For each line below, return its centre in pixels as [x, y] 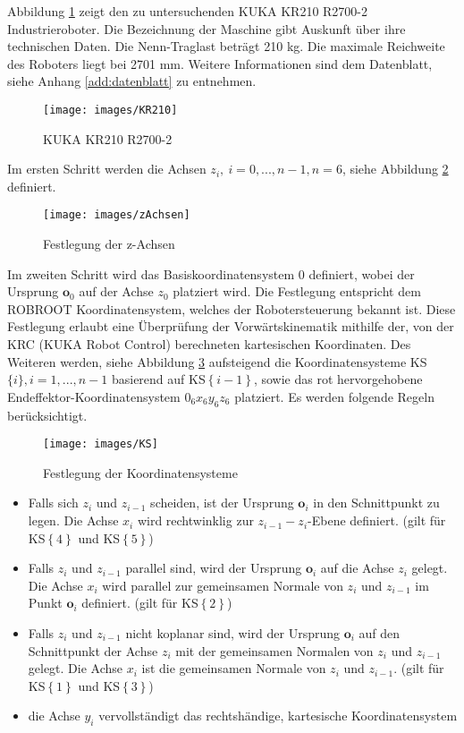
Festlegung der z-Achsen [109, 244]
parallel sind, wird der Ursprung [214, 568]
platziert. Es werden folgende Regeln [334, 396]
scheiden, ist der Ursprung [222, 503]
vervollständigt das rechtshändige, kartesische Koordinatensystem [278, 716]
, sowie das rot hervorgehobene [338, 379]
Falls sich [53, 503]
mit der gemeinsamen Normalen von [274, 650]
